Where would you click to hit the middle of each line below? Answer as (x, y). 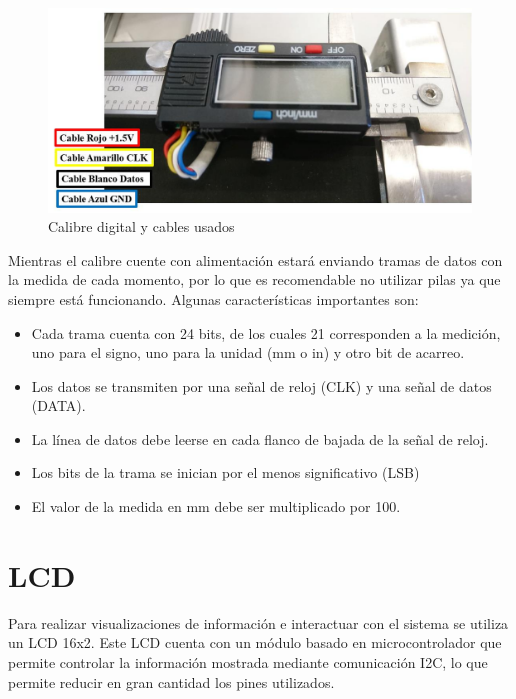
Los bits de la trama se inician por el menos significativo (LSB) (225, 472)
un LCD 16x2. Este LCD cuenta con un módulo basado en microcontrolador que (255, 642)
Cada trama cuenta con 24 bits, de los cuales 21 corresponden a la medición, (266, 332)
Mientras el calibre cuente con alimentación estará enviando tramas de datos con (255, 259)
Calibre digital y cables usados (141, 226)
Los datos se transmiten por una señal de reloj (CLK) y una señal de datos (261, 385)
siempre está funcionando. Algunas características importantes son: (213, 298)
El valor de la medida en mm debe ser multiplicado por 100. (216, 506)
